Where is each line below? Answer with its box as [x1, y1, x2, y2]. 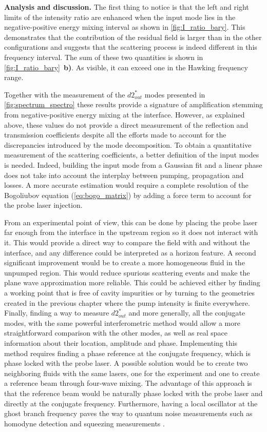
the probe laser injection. [4, 200, 83, 210]
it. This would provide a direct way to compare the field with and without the [4, 237, 250, 248]
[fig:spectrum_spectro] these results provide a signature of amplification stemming [4, 99, 263, 110]
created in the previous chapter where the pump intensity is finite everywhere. [4, 297, 250, 308]
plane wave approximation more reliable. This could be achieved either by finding [4, 277, 260, 288]
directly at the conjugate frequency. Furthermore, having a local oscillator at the [4, 398, 258, 408]
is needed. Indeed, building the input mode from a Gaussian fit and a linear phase [4, 159, 262, 170]
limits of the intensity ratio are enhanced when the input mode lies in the [4, 11, 236, 22]
